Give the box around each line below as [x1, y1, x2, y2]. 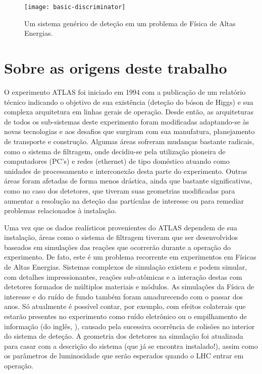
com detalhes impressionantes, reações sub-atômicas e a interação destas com [4, 271, 242, 282]
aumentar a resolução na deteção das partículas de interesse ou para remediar [4, 195, 244, 206]
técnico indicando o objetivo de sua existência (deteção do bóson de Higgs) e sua [4, 96, 253, 107]
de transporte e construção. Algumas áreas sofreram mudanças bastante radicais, [4, 136, 254, 146]
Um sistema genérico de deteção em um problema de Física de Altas [24, 18, 236, 28]
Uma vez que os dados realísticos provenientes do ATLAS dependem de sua [4, 222, 237, 232]
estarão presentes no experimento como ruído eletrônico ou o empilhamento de [4, 311, 247, 322]
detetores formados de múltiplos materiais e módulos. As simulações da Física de [4, 281, 254, 292]
